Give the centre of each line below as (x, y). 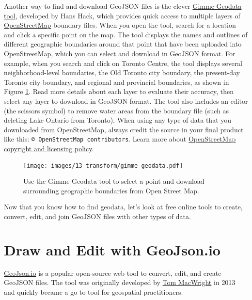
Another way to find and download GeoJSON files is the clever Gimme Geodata (123, 6)
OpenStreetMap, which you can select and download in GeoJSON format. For (120, 53)
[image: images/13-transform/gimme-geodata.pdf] (103, 166)
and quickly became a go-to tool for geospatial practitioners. (94, 292)
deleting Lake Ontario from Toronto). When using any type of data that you (118, 120)
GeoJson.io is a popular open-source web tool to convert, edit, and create (113, 273)
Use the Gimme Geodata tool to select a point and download (114, 181)
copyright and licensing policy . (49, 148)
